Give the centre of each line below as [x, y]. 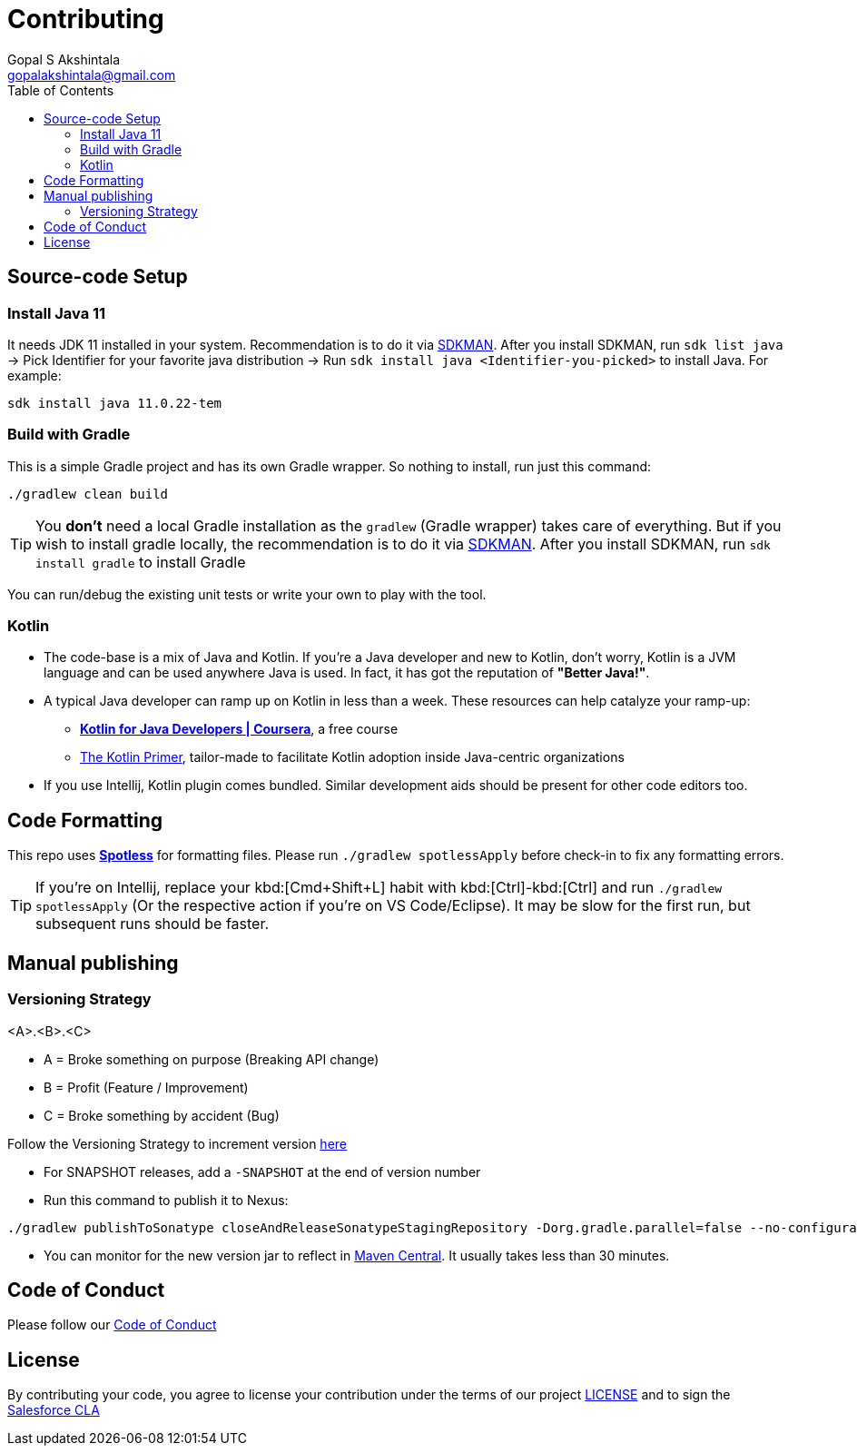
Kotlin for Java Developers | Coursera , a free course [239, 729]
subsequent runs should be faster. [153, 924]
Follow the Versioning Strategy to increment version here [177, 1143]
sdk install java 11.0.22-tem [115, 403]
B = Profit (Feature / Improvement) [146, 1087]
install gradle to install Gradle [141, 562]
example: [34, 375]
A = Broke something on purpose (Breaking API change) [212, 1059]
